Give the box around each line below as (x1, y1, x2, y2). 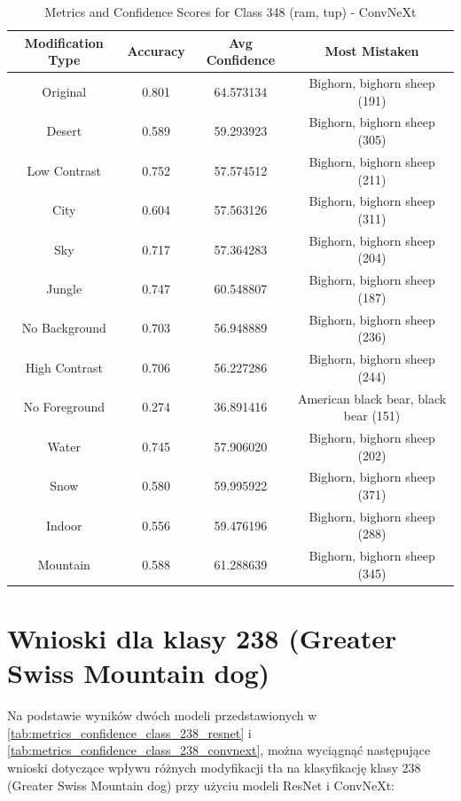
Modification (24, 33, 104, 51)
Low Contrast (27, 161, 102, 179)
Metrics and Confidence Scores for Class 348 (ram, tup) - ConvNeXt (44, 3, 417, 20)
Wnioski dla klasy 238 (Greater (7, 620, 397, 656)
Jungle (46, 279, 82, 298)
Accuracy (127, 42, 185, 60)
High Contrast (25, 357, 103, 376)
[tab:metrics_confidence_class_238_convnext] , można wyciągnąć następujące (7, 741, 431, 759)
